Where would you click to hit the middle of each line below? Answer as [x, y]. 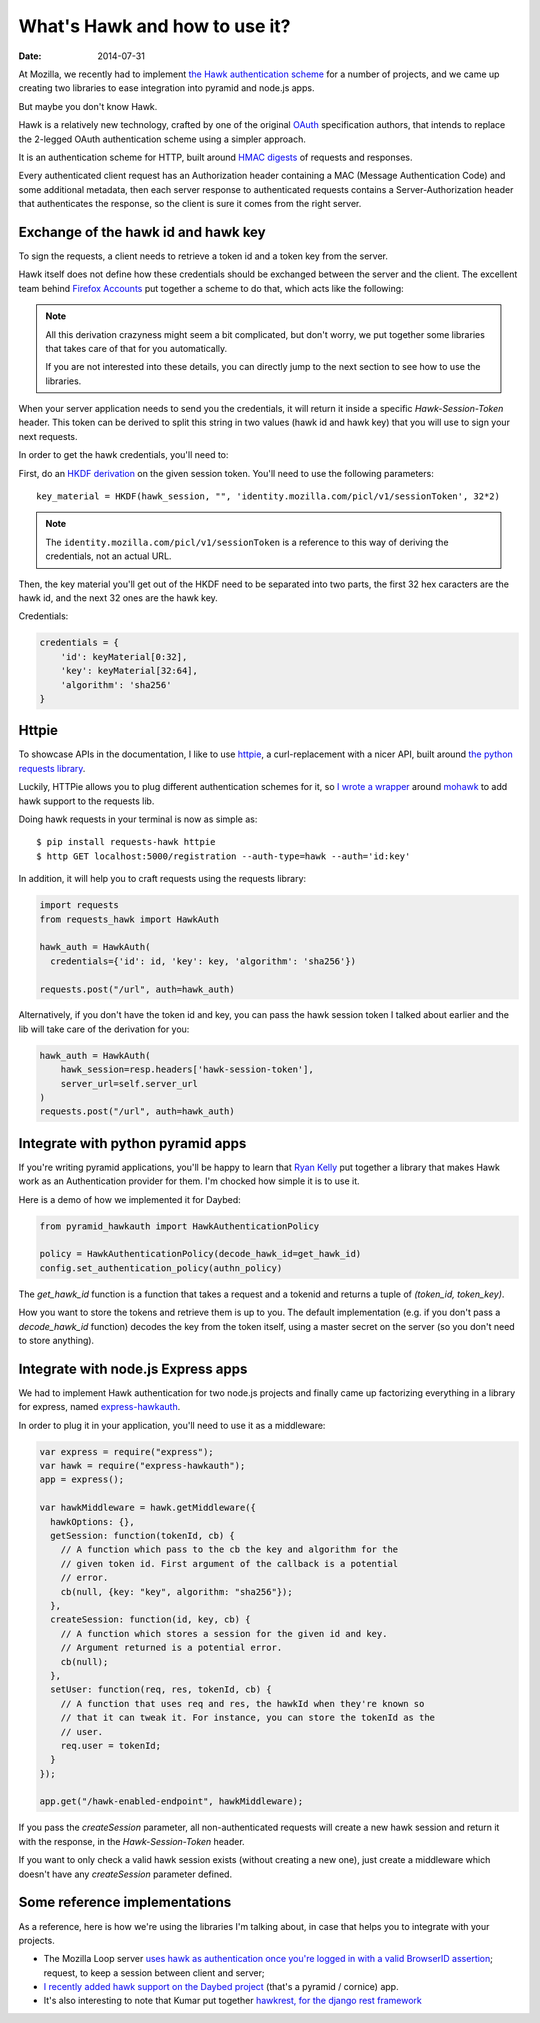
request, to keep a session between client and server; [154, 1972]
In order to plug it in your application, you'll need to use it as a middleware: [172, 1425]
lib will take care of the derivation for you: [104, 1029]
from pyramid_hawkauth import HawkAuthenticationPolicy [179, 1226]
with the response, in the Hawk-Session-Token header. [131, 1841]
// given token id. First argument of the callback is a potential [229, 1563]
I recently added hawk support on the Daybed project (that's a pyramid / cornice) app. [221, 1987]
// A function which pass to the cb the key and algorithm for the [229, 1549]
